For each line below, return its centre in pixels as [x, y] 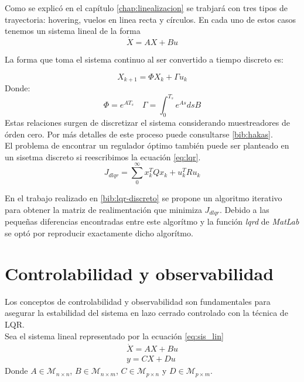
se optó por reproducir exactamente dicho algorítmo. [99, 233]
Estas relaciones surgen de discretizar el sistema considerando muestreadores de [147, 122]
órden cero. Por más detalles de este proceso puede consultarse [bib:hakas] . [139, 134]
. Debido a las [244, 210]
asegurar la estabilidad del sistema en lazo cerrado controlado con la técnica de [146, 313]
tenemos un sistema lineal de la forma [73, 31]
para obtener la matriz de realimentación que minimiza [103, 210]
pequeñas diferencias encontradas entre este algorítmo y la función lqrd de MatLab [152, 221]
